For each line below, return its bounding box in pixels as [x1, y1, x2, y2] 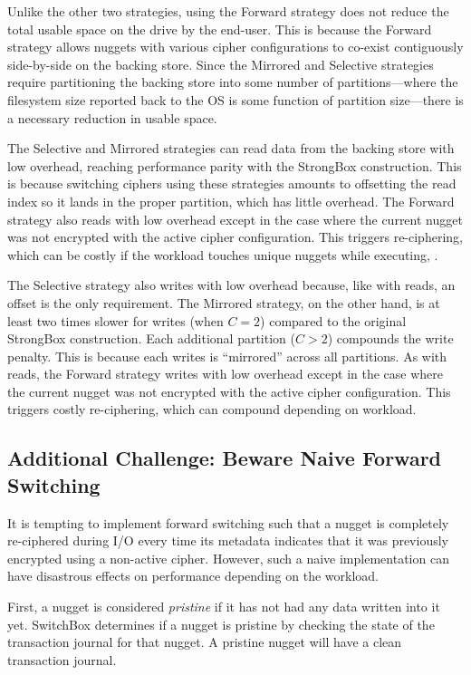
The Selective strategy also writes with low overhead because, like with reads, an [7, 275, 456, 294]
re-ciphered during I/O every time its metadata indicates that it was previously [7, 531, 448, 550]
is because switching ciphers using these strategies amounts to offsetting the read [7, 174, 457, 193]
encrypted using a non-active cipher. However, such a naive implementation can [7, 548, 449, 567]
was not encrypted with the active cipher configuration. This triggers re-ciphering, [7, 227, 463, 246]
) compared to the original [260, 311, 407, 330]
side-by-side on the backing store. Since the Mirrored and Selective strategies [7, 54, 434, 73]
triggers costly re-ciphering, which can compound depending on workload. [7, 400, 417, 419]
